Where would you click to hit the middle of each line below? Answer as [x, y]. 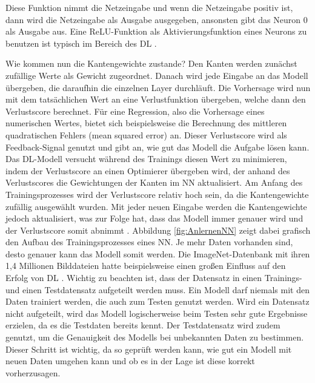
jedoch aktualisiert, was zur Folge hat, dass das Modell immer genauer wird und [154, 218]
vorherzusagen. [33, 372]
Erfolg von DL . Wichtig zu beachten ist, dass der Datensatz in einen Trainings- [154, 278]
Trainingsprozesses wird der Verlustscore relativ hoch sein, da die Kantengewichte [157, 194]
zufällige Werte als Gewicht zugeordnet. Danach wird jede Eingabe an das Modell [157, 75]
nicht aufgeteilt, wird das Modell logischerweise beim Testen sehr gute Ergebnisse [157, 313]
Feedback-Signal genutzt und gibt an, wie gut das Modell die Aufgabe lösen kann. [157, 147]
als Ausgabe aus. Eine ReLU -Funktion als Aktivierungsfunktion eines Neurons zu [156, 31]
